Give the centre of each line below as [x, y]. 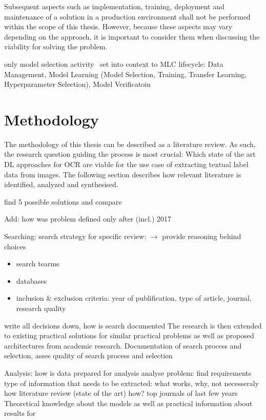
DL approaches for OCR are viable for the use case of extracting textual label [126, 164]
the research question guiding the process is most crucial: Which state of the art [130, 154]
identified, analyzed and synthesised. [61, 184]
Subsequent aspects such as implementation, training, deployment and [114, 6]
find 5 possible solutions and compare [63, 201]
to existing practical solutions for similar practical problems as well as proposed [129, 335]
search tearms [38, 263]
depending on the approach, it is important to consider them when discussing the [132, 36]
